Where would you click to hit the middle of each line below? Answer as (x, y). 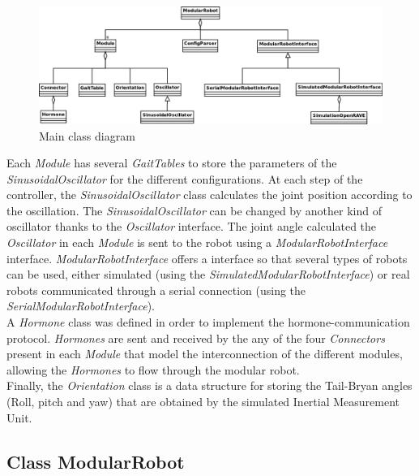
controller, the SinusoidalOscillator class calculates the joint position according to (209, 195)
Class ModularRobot (96, 461)
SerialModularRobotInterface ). (81, 306)
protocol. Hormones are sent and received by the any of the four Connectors (196, 338)
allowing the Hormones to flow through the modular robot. (153, 369)
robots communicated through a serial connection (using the (156, 290)
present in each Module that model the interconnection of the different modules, (205, 354)
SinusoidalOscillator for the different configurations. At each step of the (185, 178)
